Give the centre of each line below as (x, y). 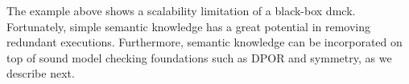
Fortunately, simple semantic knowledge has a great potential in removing (189, 26)
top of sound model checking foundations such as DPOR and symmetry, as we (199, 57)
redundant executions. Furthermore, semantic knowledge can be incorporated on (204, 42)
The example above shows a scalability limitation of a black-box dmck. (181, 10)
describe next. (41, 73)
